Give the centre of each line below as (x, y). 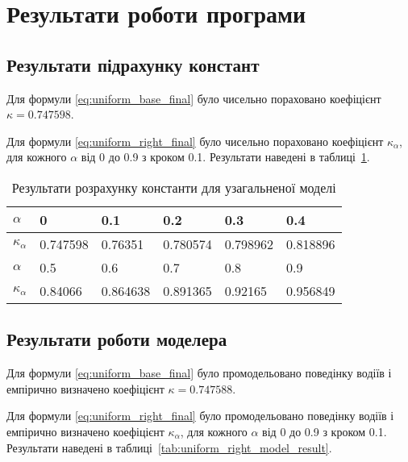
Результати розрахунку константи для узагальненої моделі (174, 187)
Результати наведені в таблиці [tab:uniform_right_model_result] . (169, 447)
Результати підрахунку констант (133, 64)
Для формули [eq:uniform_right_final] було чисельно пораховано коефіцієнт (195, 141)
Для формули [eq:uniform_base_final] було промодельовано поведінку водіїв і (199, 373)
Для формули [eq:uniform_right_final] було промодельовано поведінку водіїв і (200, 416)
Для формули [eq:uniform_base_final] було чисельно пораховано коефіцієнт (194, 98)
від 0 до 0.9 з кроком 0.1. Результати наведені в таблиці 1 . (225, 157)
